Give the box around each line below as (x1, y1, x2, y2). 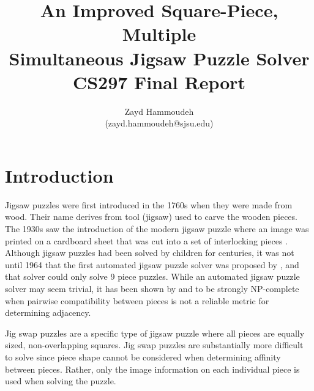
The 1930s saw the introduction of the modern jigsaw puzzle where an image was (5, 222, 309, 235)
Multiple (122, 21, 196, 46)
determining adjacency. (5, 306, 91, 319)
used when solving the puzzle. (5, 375, 116, 387)
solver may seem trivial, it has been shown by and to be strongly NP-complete (5, 282, 299, 294)
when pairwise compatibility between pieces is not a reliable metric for (5, 294, 269, 307)
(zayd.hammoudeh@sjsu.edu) (105, 117, 214, 130)
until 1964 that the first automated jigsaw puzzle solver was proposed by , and (5, 258, 299, 271)
